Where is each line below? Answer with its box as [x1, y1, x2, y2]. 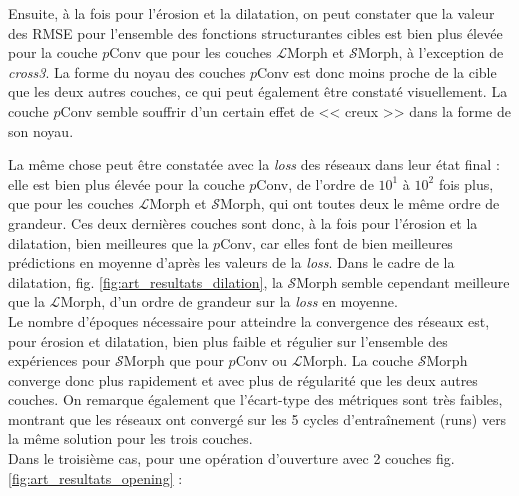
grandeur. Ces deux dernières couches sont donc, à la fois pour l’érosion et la [8, 212, 478, 233]
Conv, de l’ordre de [256, 173, 374, 194]
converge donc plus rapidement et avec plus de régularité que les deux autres [8, 369, 478, 390]
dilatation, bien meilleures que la [8, 232, 209, 253]
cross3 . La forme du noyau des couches [8, 61, 246, 82]
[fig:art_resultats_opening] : [8, 467, 183, 488]
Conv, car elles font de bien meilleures [220, 232, 453, 253]
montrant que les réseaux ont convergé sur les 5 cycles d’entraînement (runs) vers [8, 408, 507, 429]
